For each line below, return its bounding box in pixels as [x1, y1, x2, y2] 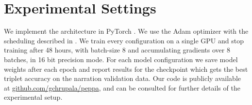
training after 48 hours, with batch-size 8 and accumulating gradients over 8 [4, 45, 230, 55]
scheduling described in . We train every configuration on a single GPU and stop [4, 35, 244, 45]
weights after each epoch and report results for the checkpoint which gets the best [4, 64, 248, 74]
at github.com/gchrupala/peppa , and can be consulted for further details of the [4, 82, 240, 92]
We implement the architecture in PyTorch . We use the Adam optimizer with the [4, 26, 249, 36]
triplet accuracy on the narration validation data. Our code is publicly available [4, 73, 241, 83]
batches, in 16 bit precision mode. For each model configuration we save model [4, 54, 238, 64]
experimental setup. [4, 92, 63, 102]
